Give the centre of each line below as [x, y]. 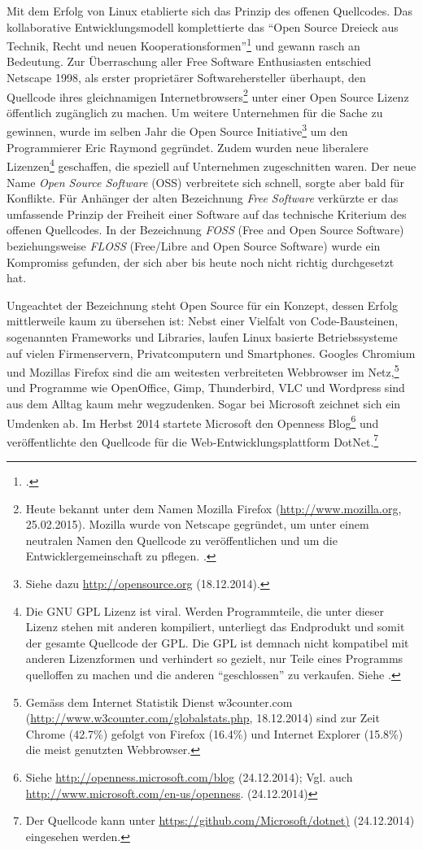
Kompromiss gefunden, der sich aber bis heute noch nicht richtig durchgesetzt [201, 262]
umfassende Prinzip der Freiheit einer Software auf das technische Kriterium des [207, 214]
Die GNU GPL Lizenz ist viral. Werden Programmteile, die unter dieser [205, 610]
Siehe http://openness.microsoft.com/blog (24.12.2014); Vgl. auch [189, 776]
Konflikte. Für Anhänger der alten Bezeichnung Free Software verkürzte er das [203, 198]
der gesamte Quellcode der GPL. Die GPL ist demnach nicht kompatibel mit [217, 642]
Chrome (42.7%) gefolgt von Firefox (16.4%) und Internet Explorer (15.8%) [214, 733]
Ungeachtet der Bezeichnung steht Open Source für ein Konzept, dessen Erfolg [203, 305]
